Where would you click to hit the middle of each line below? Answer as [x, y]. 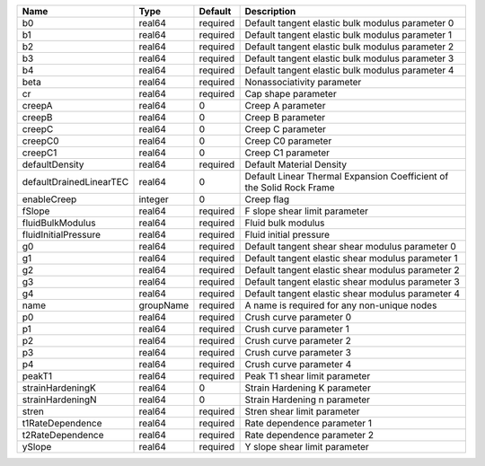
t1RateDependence [62, 423]
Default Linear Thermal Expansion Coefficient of [347, 176]
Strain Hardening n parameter [308, 400]
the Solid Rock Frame [290, 187]
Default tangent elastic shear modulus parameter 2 [352, 270]
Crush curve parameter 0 [298, 317]
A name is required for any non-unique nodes [341, 305]
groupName [164, 305]
